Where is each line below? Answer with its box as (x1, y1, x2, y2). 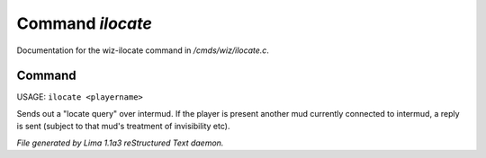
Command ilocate (16, 13, 152, 33)
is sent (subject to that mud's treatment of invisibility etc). (16, 121, 230, 132)
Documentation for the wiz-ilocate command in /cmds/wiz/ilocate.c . (16, 45, 270, 56)
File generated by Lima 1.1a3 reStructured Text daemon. (16, 137, 224, 148)
